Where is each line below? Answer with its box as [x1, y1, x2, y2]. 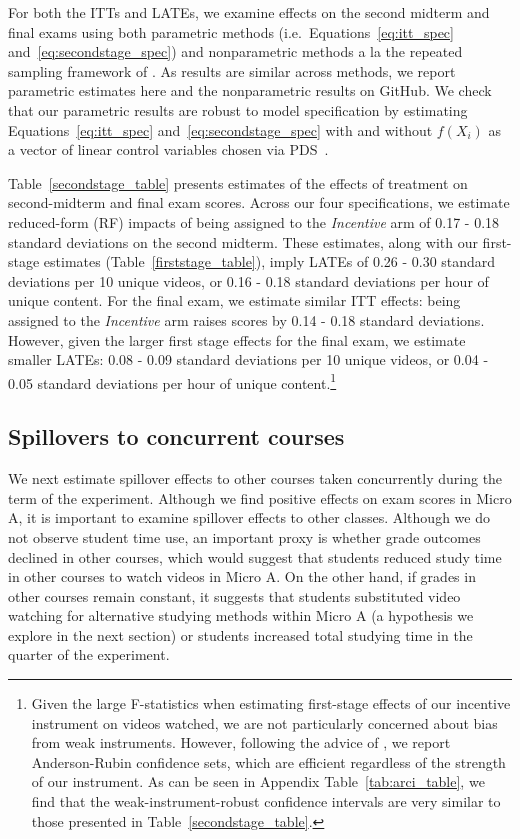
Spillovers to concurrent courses [8, 421, 345, 452]
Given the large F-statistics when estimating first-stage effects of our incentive [31, 693, 511, 714]
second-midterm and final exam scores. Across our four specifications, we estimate [8, 192, 510, 213]
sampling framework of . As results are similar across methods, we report [8, 60, 456, 81]
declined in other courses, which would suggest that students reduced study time [8, 546, 502, 567]
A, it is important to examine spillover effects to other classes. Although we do [8, 507, 490, 528]
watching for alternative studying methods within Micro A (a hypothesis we [8, 605, 474, 626]
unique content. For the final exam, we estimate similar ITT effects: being [8, 290, 461, 311]
